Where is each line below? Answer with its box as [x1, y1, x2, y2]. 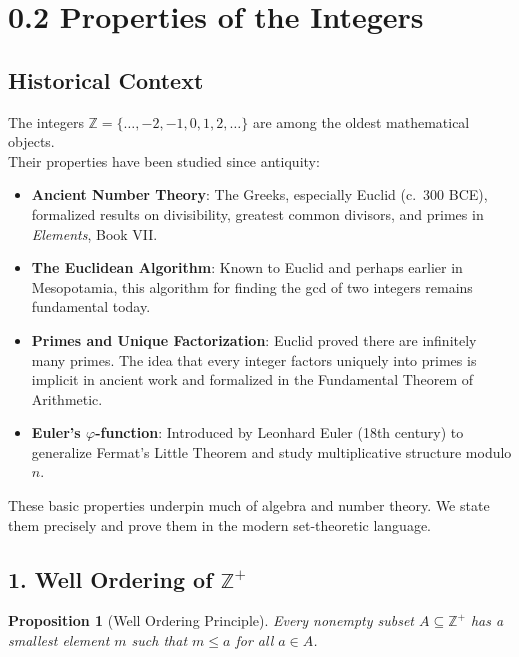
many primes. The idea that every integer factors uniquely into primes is [31, 349, 477, 370]
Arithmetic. [31, 388, 103, 409]
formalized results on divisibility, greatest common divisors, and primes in [31, 203, 484, 224]
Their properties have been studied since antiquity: [8, 150, 320, 171]
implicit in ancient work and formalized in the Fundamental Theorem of [31, 369, 474, 390]
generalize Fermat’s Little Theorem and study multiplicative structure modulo [31, 441, 512, 462]
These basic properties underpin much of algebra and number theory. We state [8, 495, 490, 516]
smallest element [8, 630, 110, 651]
